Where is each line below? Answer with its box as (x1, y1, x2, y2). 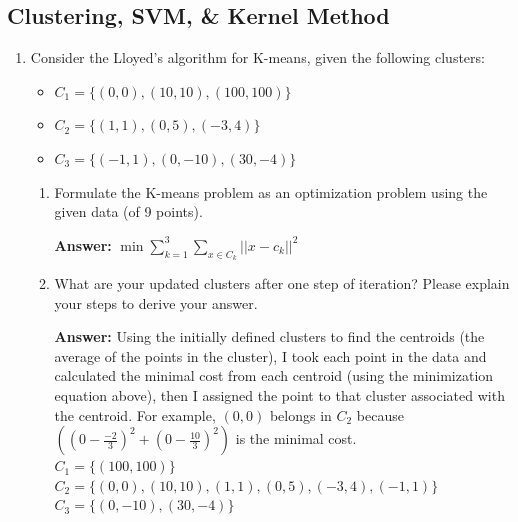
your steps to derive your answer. (54, 292, 258, 313)
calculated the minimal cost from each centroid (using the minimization (54, 365, 494, 386)
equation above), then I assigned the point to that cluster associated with (54, 384, 505, 405)
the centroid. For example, (54, 404, 216, 425)
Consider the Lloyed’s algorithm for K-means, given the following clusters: (30, 47, 485, 68)
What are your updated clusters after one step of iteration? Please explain (54, 272, 510, 293)
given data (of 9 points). (54, 201, 203, 222)
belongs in (269, 404, 332, 425)
